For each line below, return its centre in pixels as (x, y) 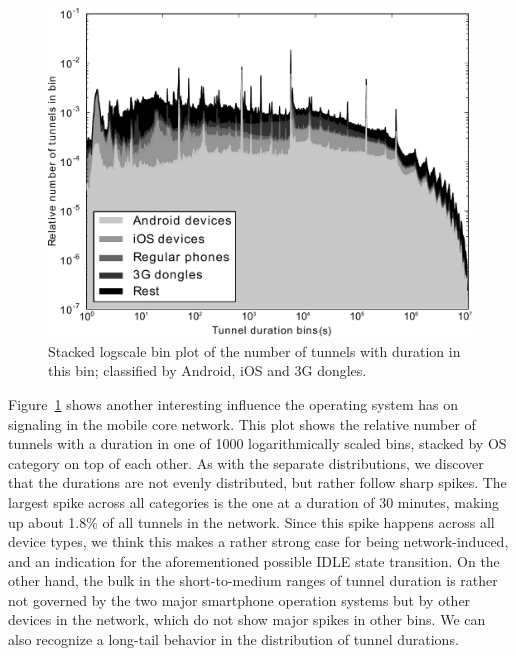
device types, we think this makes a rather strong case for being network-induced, (258, 541)
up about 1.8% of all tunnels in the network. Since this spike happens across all (251, 521)
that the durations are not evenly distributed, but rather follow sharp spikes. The (257, 482)
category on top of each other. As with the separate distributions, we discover (246, 462)
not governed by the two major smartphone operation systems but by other (239, 599)
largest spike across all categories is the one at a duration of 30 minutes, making (254, 501)
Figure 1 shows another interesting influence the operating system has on (233, 403)
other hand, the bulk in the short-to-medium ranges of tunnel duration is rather (253, 580)
